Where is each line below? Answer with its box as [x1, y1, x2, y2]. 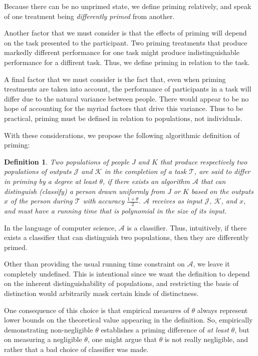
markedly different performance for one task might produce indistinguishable [4, 47, 239, 57]
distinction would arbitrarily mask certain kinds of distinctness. [4, 288, 199, 298]
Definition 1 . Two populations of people [4, 156, 129, 166]
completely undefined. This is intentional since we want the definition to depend [4, 268, 250, 278]
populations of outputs [4, 166, 72, 176]
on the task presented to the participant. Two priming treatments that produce [4, 37, 247, 47]
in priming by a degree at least [4, 175, 97, 186]
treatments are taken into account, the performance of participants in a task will [4, 83, 251, 94]
